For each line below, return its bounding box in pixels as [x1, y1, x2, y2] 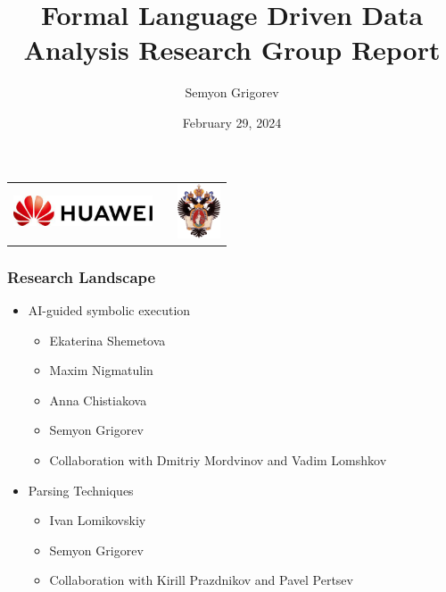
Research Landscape [7, 265, 156, 288]
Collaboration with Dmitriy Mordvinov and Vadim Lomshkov [49, 451, 387, 469]
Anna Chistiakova [49, 390, 147, 409]
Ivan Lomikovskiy [49, 511, 146, 529]
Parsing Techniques [28, 480, 134, 499]
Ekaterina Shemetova [49, 330, 166, 349]
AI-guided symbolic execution [28, 301, 191, 320]
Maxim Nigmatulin [49, 361, 153, 379]
